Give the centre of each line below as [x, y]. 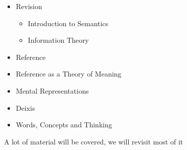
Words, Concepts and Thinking [64, 125]
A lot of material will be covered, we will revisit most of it [94, 141]
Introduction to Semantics [68, 23]
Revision [29, 6]
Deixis [25, 107]
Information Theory [58, 40]
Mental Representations [52, 90]
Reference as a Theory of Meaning [69, 74]
